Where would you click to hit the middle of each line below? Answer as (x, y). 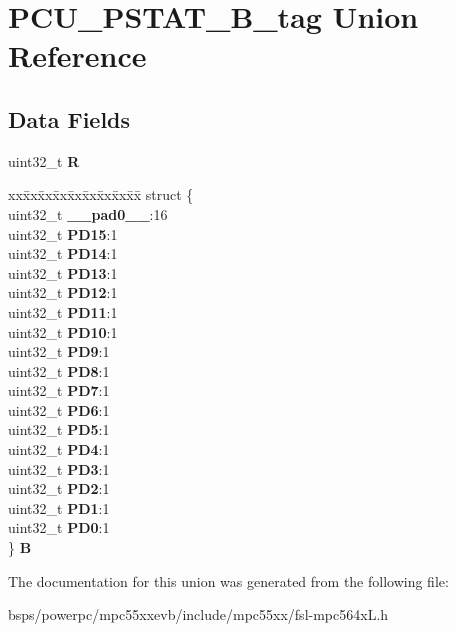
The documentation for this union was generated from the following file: (228, 580)
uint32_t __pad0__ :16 (88, 213)
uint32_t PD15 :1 (63, 233)
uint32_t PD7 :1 (59, 390)
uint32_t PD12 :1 (63, 292)
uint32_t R (44, 160)
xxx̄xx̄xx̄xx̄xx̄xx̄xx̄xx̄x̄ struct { (101, 194)
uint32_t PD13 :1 (63, 272)
